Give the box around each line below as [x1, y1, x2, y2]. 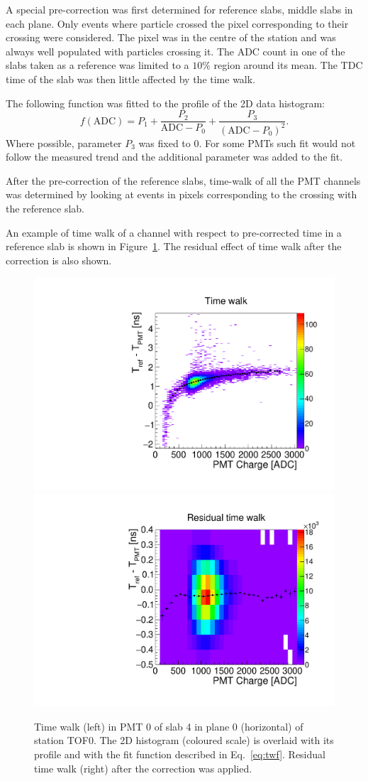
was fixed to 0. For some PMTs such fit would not [138, 135, 356, 150]
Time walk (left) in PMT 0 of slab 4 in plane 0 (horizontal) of [34, 718, 303, 733]
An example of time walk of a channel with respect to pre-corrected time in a [6, 225, 342, 239]
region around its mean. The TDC [213, 58, 363, 72]
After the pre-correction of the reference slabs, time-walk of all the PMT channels [6, 173, 361, 188]
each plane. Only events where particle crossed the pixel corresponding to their [6, 16, 349, 31]
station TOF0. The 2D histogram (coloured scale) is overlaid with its [34, 733, 334, 748]
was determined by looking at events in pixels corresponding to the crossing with [6, 187, 357, 202]
